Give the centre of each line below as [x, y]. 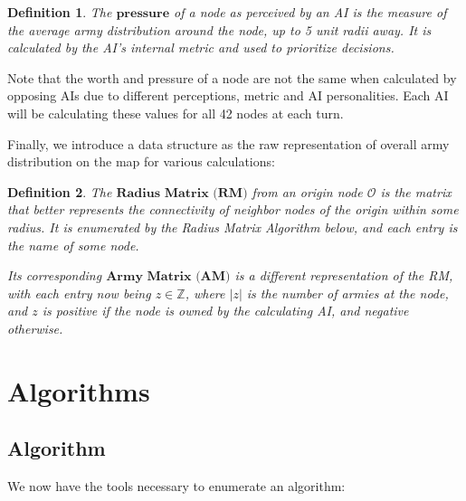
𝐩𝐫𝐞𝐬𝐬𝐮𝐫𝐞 [143, 14]
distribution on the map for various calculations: [141, 161]
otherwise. [35, 328]
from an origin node [307, 191]
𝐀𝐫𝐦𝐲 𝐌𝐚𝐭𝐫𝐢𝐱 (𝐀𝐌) [168, 277]
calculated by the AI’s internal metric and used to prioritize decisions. [201, 47]
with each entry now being [79, 293]
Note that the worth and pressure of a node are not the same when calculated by [232, 77]
